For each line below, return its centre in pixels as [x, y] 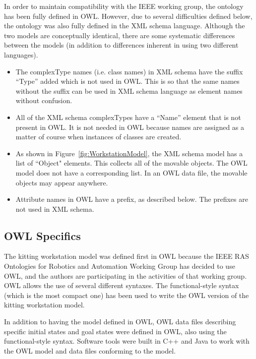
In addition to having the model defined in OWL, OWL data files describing [120, 322]
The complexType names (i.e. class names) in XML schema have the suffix [129, 71]
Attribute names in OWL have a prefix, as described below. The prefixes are [132, 199]
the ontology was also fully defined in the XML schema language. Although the [125, 26]
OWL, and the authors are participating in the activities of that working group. [126, 275]
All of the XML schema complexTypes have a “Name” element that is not [128, 117]
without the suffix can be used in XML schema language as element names [129, 90]
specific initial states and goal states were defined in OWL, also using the [115, 331]
